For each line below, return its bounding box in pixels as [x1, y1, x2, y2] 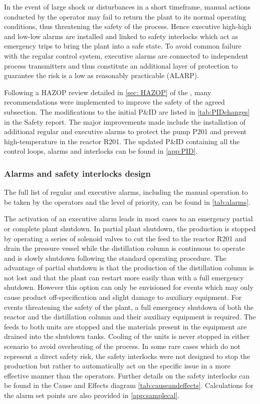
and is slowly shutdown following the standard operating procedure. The [4, 252, 226, 263]
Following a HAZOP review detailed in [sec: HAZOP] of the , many [4, 87, 211, 97]
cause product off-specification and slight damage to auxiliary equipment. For [4, 292, 242, 302]
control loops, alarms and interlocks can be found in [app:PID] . [4, 146, 198, 156]
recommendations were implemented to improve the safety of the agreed [4, 97, 225, 107]
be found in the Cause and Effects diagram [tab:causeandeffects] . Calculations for [4, 380, 254, 390]
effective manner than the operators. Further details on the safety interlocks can [4, 370, 250, 380]
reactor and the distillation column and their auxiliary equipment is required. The [4, 311, 256, 322]
